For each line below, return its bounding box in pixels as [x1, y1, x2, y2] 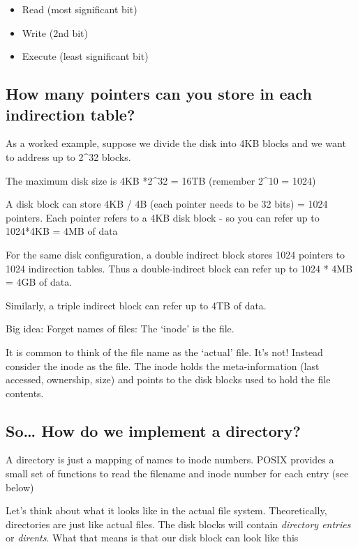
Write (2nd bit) [22, 25, 88, 40]
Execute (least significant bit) [22, 49, 149, 63]
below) [6, 479, 34, 494]
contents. [6, 385, 44, 400]
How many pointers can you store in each [6, 83, 312, 105]
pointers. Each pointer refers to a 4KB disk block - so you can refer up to [6, 210, 320, 224]
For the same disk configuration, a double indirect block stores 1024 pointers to [6, 247, 345, 261]
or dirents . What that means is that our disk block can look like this [6, 530, 299, 545]
